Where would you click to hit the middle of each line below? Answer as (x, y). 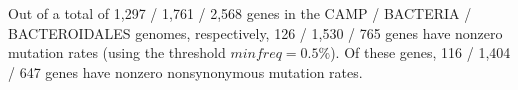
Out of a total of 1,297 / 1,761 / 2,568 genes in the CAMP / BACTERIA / (240, 13)
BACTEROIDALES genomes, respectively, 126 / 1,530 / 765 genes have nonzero (255, 32)
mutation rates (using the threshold (117, 52)
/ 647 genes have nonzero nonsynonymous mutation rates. (185, 71)
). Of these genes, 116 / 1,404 (420, 52)
